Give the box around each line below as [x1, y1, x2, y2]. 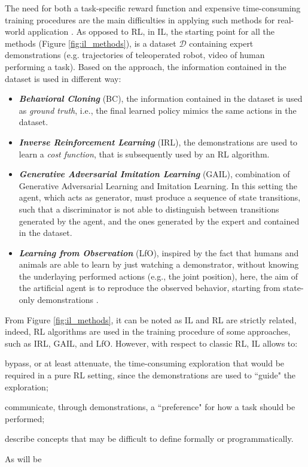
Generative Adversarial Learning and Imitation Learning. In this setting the [19, 179, 298, 192]
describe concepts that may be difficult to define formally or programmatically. [5, 432, 294, 445]
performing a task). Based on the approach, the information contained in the [5, 60, 286, 72]
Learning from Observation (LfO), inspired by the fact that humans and [19, 246, 299, 259]
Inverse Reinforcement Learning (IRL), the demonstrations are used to [19, 135, 298, 148]
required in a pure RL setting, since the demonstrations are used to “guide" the [5, 369, 296, 381]
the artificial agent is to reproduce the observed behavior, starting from [19, 281, 280, 294]
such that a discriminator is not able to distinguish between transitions [19, 202, 279, 215]
